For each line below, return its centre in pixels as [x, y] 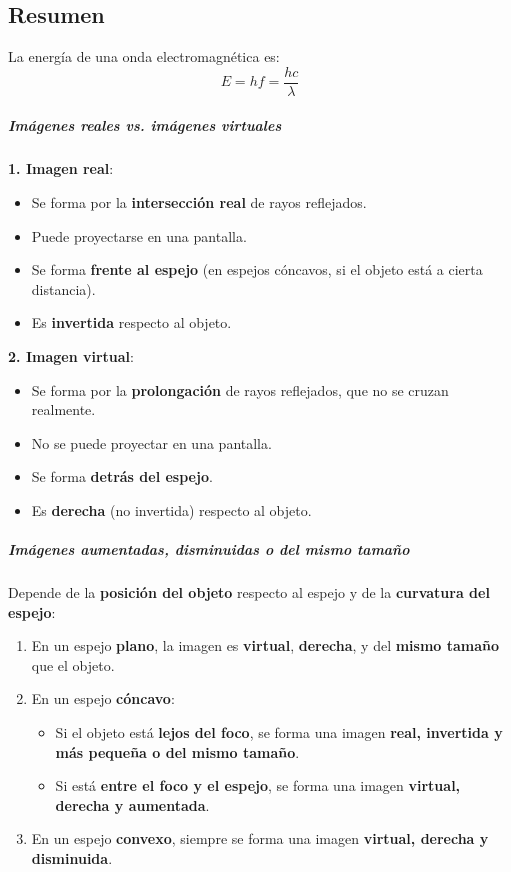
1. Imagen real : [61, 168]
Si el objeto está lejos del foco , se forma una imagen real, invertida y [279, 732]
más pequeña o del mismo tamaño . [177, 751]
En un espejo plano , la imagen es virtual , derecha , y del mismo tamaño [265, 645]
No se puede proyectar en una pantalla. [151, 442]
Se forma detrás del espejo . [122, 476]
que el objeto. [73, 664]
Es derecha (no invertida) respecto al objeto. [171, 509]
